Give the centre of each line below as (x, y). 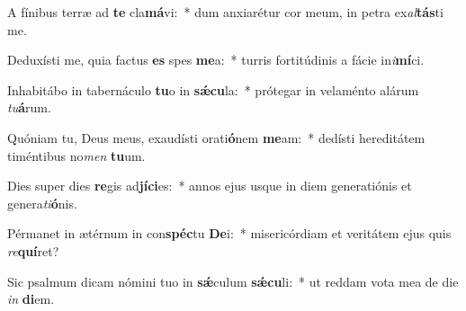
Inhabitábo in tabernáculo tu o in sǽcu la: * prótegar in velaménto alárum (213, 89)
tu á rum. (29, 107)
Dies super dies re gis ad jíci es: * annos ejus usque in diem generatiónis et (210, 186)
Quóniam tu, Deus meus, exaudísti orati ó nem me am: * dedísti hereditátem (216, 137)
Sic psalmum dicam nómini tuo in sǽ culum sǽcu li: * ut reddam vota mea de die (233, 281)
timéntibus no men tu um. (76, 155)
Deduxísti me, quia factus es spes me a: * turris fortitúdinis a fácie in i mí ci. (216, 60)
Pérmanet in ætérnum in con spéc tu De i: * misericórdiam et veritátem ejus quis (229, 233)
